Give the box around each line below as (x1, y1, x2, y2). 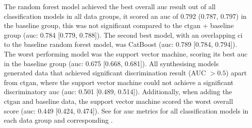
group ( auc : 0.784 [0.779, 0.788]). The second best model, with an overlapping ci (4, 29, 243, 40)
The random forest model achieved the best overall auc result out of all (4, 1, 216, 11)
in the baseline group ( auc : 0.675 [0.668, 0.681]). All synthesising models (4, 58, 219, 68)
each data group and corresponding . (4, 115, 113, 125)
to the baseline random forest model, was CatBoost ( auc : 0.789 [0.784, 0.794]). (4, 39, 237, 49)
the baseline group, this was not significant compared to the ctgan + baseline (4, 20, 234, 30)
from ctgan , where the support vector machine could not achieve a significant (4, 77, 234, 87)
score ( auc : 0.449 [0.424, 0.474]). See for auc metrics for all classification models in (4, 105, 249, 115)
